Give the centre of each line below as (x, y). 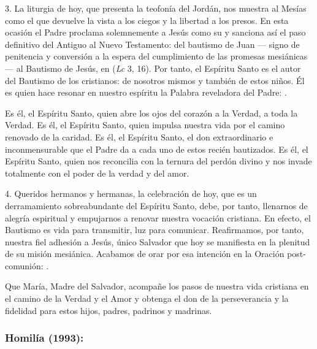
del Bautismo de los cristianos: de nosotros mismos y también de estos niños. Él (155, 80)
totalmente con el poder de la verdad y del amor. (97, 173)
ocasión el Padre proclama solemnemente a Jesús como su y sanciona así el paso (155, 32)
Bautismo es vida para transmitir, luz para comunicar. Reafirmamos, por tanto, (155, 230)
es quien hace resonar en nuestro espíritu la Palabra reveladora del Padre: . (146, 92)
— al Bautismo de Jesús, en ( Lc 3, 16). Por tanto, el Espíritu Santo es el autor (153, 68)
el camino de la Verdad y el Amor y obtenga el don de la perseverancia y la (147, 298)
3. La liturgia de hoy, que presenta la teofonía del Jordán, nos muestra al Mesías (156, 8)
